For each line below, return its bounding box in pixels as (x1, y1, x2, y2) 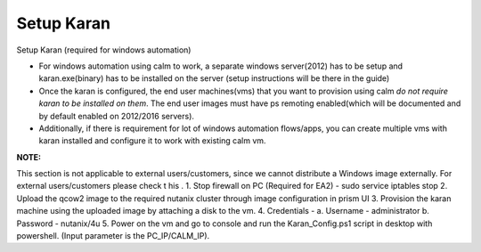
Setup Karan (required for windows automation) (16, 45, 192, 55)
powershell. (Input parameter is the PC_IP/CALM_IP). (16, 231, 210, 241)
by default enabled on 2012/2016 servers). (38, 110, 195, 121)
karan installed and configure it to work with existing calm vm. (38, 135, 266, 146)
